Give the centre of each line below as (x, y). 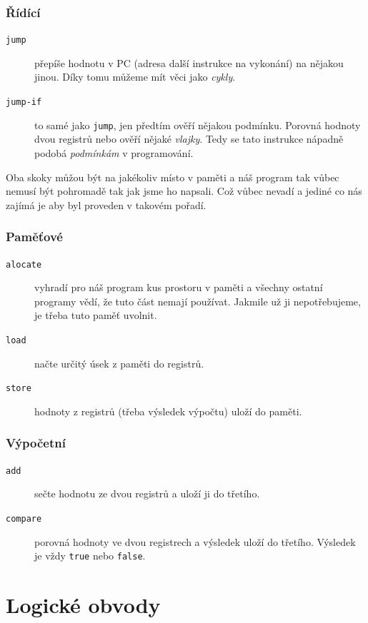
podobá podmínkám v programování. (114, 152)
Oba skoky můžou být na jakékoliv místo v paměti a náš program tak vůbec (173, 177)
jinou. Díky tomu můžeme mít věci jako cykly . (135, 77)
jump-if (24, 102)
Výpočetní (36, 443)
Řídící (23, 12)
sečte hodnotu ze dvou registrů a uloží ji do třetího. (147, 493)
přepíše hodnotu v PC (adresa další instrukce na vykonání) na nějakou (189, 62)
